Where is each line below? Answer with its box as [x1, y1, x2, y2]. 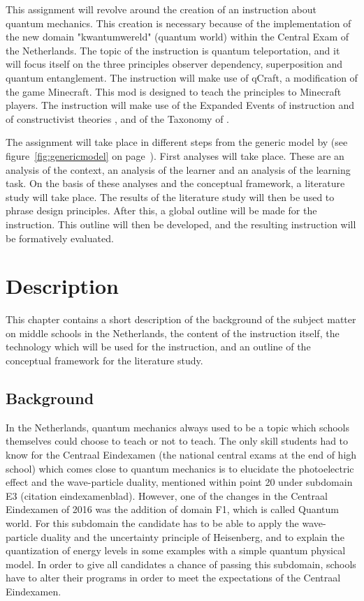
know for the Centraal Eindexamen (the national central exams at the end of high [6, 447, 357, 461]
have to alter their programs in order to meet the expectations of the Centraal [6, 570, 341, 585]
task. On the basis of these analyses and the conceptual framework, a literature [6, 176, 345, 191]
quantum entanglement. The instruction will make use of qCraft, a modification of [6, 70, 358, 84]
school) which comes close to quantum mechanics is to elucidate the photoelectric [6, 461, 354, 475]
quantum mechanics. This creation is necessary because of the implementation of [6, 15, 351, 30]
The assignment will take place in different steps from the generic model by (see [6, 135, 348, 149]
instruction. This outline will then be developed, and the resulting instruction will [6, 216, 356, 231]
